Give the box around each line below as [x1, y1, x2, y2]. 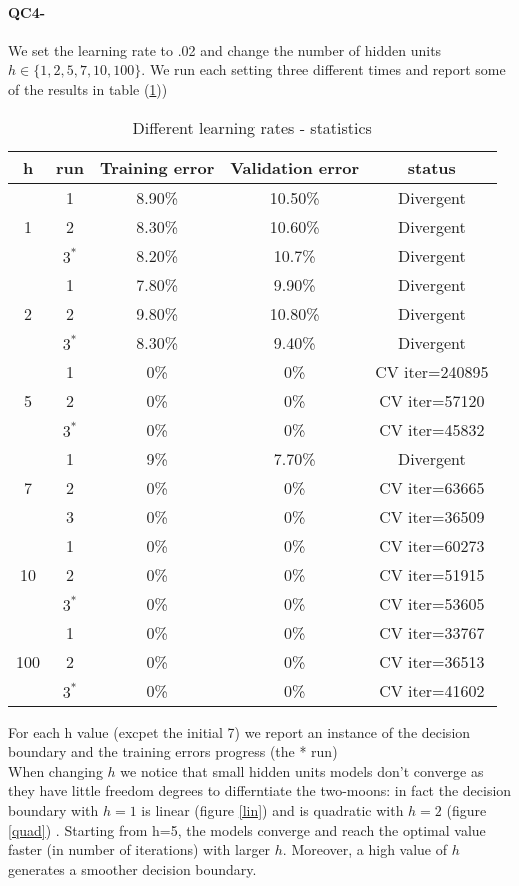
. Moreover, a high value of [282, 839, 448, 860]
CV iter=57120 [379, 388, 485, 412]
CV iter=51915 [379, 562, 485, 586]
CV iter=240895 [375, 359, 489, 383]
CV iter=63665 [379, 475, 485, 499]
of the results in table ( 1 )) [8, 78, 168, 99]
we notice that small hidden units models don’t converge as [120, 760, 484, 781]
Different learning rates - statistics [132, 115, 372, 139]
